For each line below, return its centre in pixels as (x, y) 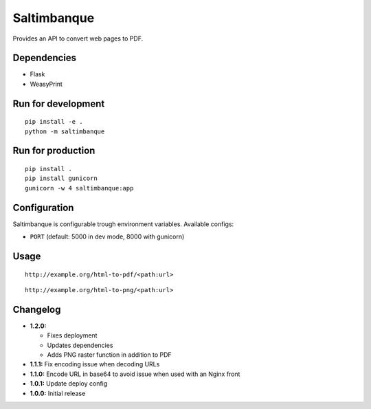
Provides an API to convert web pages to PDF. (78, 38)
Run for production (54, 151)
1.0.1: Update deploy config (69, 384)
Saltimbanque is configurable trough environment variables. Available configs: (123, 224)
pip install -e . (54, 122)
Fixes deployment (72, 335)
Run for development (59, 103)
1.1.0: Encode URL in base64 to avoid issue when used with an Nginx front (135, 374)
